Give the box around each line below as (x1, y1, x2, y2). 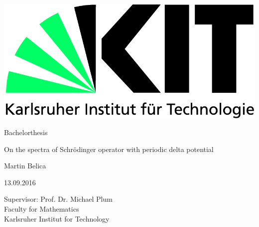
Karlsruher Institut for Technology (4, 213, 110, 224)
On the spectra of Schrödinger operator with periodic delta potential (4, 144, 214, 154)
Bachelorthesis (4, 127, 48, 137)
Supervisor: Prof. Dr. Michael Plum (4, 194, 113, 204)
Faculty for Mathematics (4, 203, 79, 214)
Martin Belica (4, 160, 46, 171)
